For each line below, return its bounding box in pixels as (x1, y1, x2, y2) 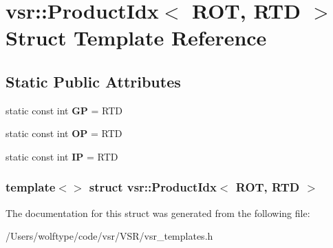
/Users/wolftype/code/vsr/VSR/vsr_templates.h (6, 229, 213, 243)
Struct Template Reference (6, 23, 267, 52)
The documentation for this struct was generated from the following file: (6, 205, 310, 220)
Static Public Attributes (6, 70, 181, 92)
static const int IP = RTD (6, 149, 118, 163)
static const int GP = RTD (6, 103, 123, 117)
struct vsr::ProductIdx (89, 178, 217, 196)
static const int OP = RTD (6, 126, 122, 141)
